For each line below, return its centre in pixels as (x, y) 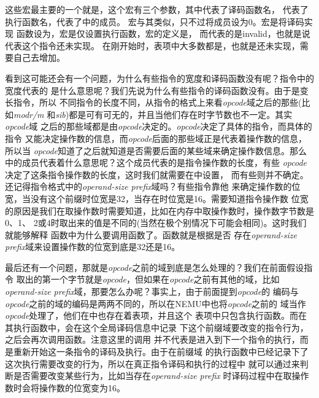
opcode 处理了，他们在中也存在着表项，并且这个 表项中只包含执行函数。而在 (156, 315)
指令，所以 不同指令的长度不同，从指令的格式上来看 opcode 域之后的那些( (157, 102)
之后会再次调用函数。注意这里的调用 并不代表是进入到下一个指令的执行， (152, 339)
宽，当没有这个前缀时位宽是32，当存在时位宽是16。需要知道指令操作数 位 (152, 198)
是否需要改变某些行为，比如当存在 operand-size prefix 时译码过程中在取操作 (161, 376)
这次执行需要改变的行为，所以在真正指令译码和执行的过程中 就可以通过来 (152, 363)
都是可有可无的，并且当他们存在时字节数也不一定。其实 (181, 114)
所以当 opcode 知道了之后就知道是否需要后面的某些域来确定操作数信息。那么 (156, 150)
